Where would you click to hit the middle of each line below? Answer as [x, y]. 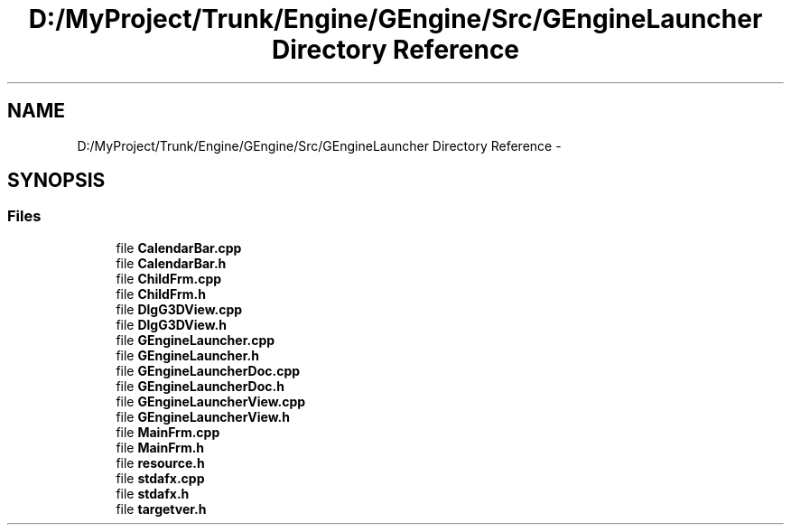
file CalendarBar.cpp [179, 247]
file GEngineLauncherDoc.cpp [208, 370]
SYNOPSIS [56, 181]
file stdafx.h [153, 493]
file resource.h [160, 462]
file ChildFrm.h [161, 294]
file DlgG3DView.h [171, 324]
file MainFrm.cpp [168, 432]
